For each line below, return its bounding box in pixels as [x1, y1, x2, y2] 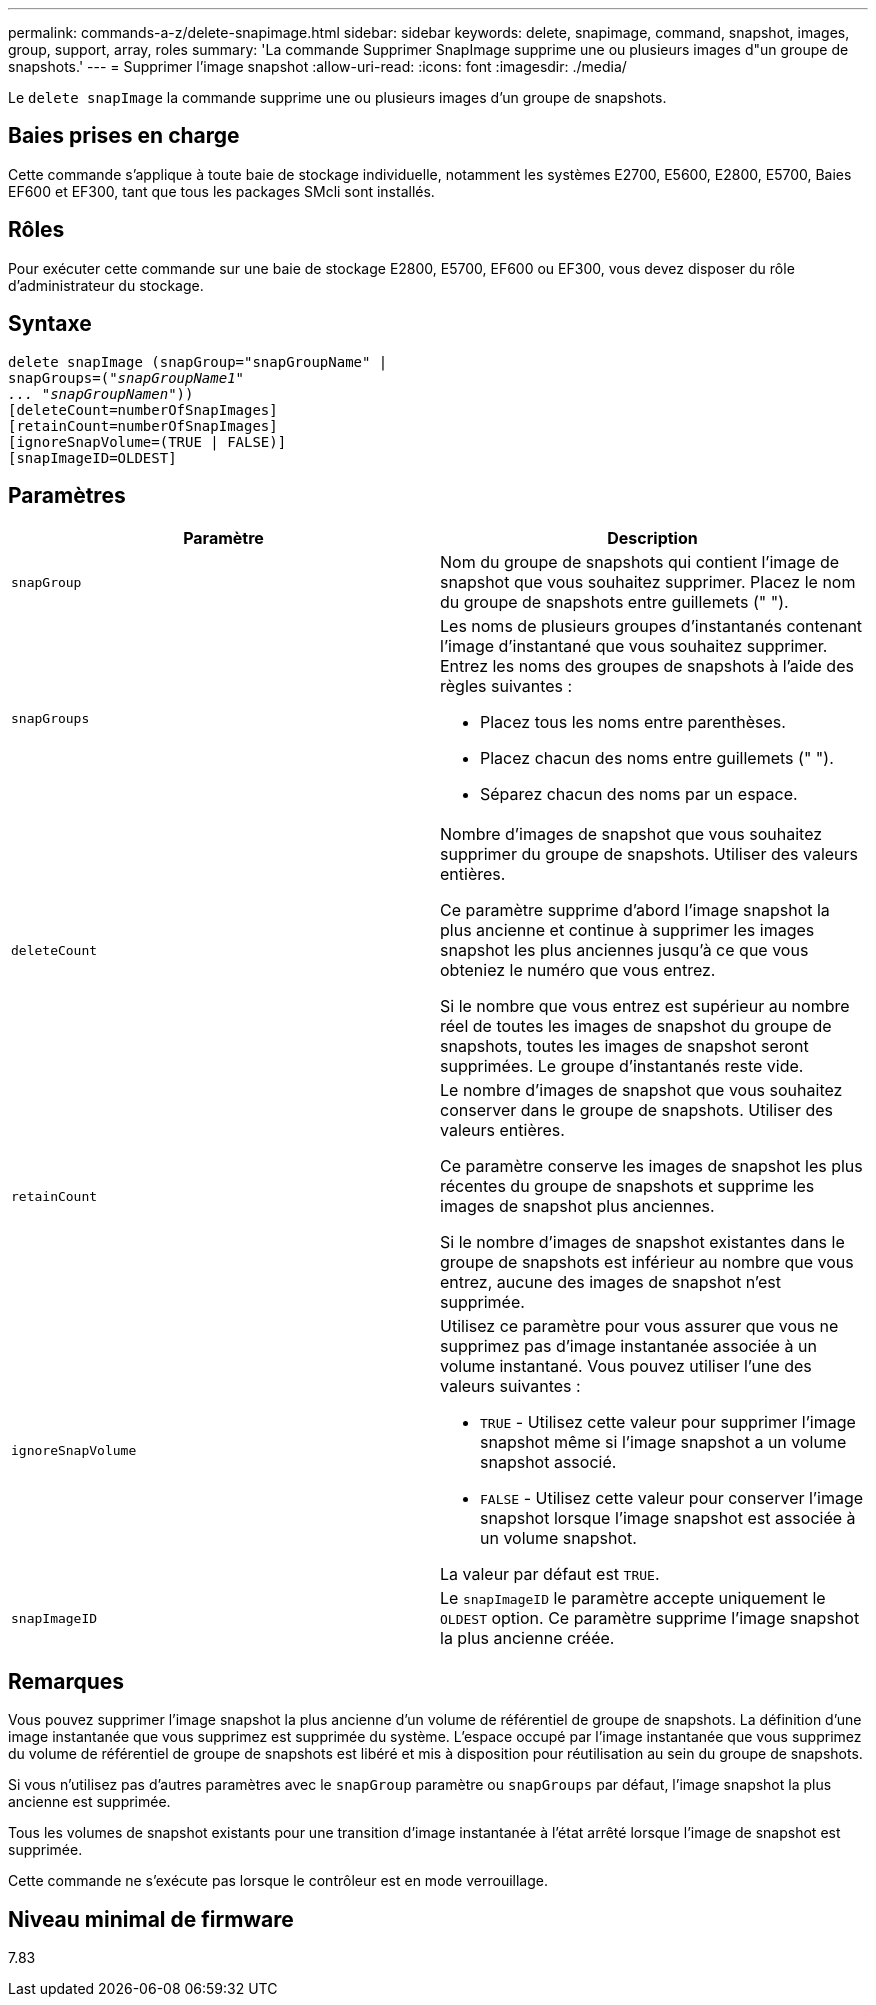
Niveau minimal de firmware [8, 1906, 294, 1932]
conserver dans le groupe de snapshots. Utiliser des [440, 1100, 833, 1121]
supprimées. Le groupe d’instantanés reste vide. [440, 1056, 804, 1077]
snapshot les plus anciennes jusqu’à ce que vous [440, 940, 809, 961]
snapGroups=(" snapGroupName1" [8, 369, 245, 386]
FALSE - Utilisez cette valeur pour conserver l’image [480, 1488, 864, 1509]
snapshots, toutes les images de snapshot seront [440, 1036, 809, 1057]
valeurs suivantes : [440, 1376, 581, 1397]
